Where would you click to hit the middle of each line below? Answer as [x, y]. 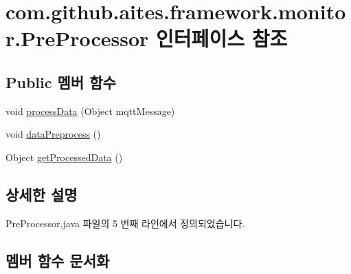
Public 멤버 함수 [61, 82]
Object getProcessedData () [64, 157]
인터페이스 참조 [222, 38]
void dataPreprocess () [53, 134]
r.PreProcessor [77, 38]
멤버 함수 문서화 [58, 260]
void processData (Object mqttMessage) [90, 110]
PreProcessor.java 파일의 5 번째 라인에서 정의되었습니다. [125, 223]
